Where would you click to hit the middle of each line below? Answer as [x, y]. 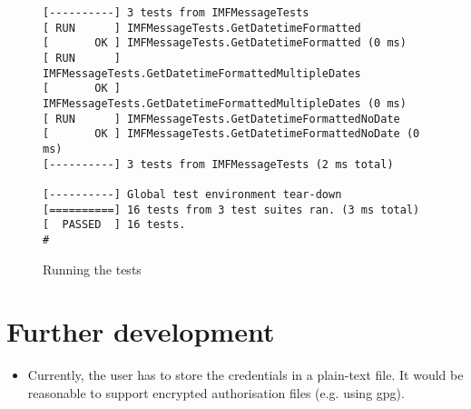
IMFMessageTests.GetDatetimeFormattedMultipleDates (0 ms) [225, 103]
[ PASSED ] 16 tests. [114, 225]
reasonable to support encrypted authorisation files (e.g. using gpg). [216, 392]
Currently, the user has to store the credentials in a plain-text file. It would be [245, 375]
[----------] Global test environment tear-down [192, 194]
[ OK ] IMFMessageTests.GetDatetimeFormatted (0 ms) [225, 43]
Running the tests [92, 269]
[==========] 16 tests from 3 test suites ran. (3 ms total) [231, 209]
